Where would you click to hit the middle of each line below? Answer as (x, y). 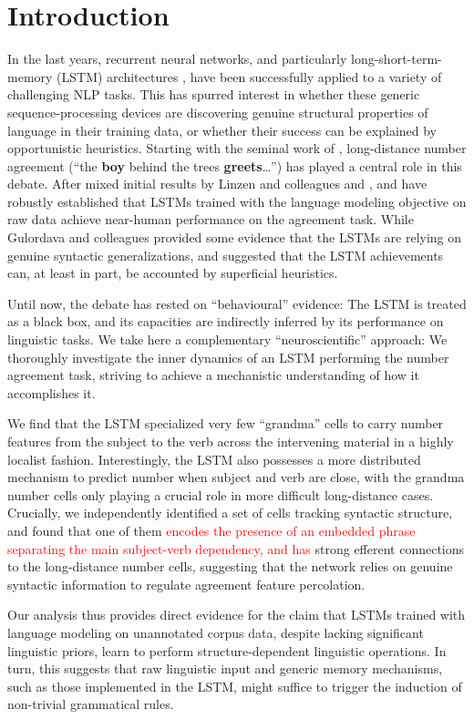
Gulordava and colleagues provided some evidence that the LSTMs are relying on (235, 237)
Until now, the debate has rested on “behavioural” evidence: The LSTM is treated (237, 303)
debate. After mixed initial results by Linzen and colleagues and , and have (217, 184)
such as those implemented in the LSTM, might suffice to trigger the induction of (235, 686)
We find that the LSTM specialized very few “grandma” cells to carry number (226, 423)
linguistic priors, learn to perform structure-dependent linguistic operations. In (227, 650)
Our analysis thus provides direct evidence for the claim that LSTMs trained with (237, 615)
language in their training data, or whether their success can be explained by (222, 130)
